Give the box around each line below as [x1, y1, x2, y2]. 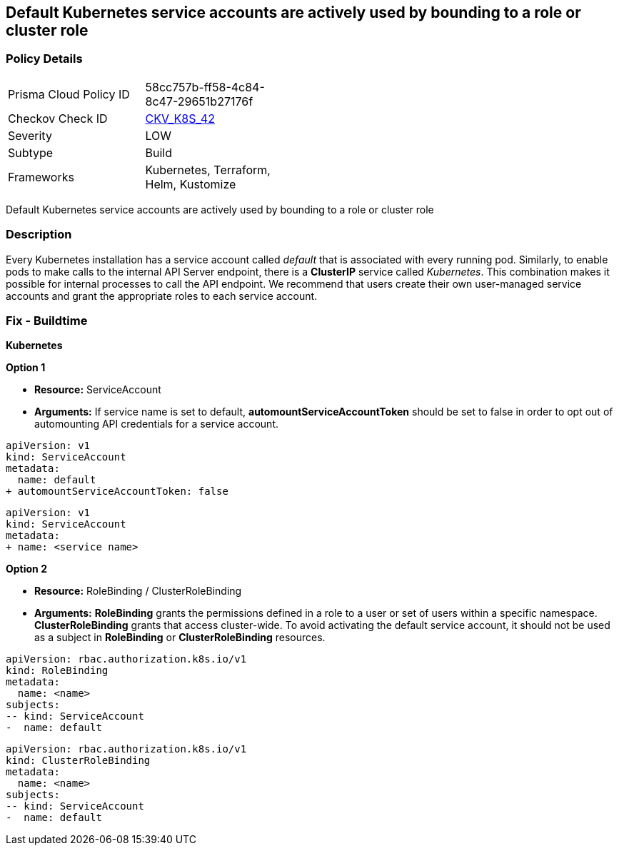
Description [6, 227, 72, 242]
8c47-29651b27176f [145, 94, 253, 109]
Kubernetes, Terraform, [145, 162, 271, 177]
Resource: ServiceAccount [34, 383, 161, 396]
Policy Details [6, 51, 83, 66]
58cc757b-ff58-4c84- [145, 79, 265, 94]
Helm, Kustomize [145, 176, 236, 191]
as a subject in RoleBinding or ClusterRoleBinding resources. [34, 631, 326, 644]
